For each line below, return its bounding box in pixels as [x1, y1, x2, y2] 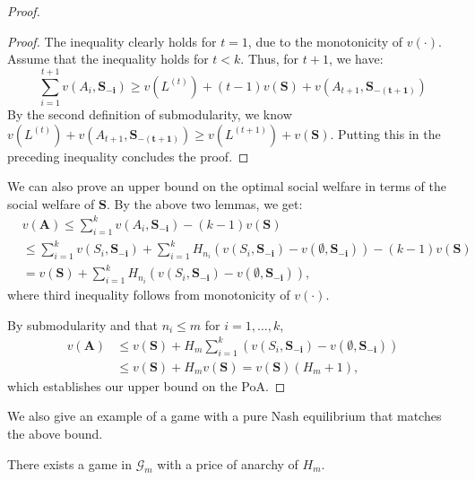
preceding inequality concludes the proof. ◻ [7, 146, 249, 165]
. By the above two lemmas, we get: [106, 194, 303, 213]
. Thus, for [240, 49, 299, 68]
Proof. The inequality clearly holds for [7, 31, 217, 50]
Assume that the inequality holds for [7, 49, 209, 68]
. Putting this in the [330, 124, 441, 143]
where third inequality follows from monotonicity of [7, 285, 290, 304]
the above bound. [7, 424, 103, 442]
